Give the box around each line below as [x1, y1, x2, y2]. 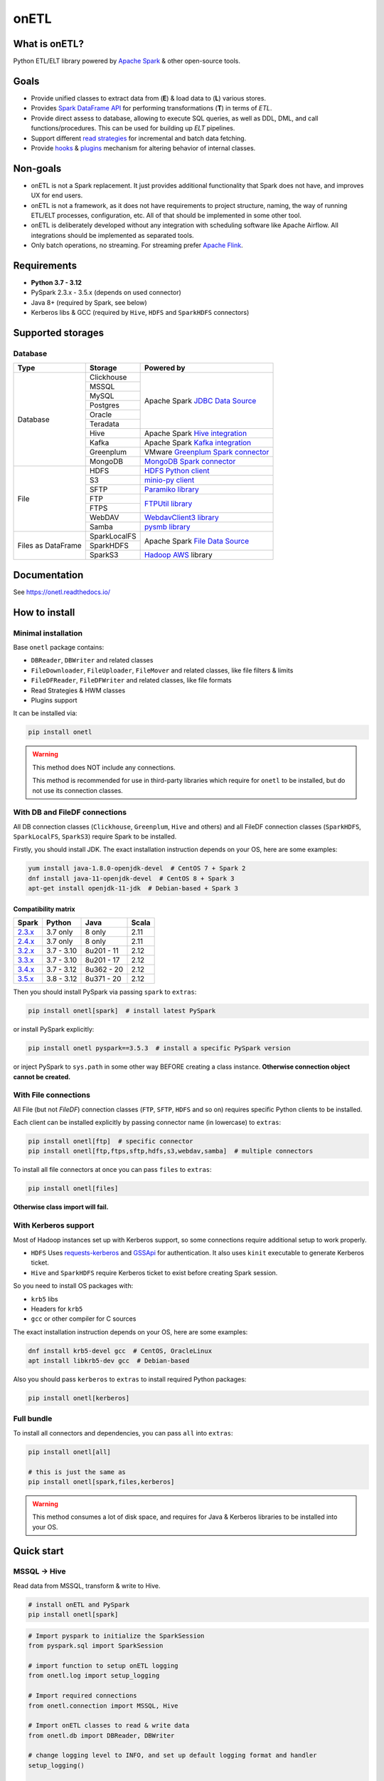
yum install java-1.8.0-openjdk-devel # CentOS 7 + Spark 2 [28, 864, 246, 873]
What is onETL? [13, 38, 85, 50]
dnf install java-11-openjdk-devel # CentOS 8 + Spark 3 [28, 874, 235, 883]
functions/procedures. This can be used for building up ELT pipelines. [31, 124, 235, 133]
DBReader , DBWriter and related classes [31, 656, 154, 665]
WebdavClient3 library [144, 513, 220, 523]
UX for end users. [31, 191, 83, 199]
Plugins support [31, 696, 78, 705]
